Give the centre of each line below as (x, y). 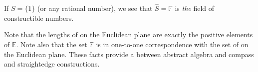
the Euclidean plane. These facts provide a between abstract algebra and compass (129, 54)
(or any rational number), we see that (95, 8)
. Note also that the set (52, 44)
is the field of (195, 8)
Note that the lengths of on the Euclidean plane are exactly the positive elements (129, 35)
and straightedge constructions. (52, 64)
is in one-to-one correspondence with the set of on (172, 44)
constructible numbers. (39, 18)
